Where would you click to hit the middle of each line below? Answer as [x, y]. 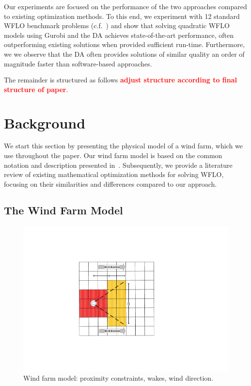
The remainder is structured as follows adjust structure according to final [120, 80]
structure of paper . [36, 89]
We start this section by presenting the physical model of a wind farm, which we [123, 146]
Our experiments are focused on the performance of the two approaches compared [125, 6]
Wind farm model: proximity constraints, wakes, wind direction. [118, 378]
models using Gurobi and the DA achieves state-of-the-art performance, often [119, 35]
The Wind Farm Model [63, 210]
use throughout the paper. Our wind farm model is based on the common [113, 155]
